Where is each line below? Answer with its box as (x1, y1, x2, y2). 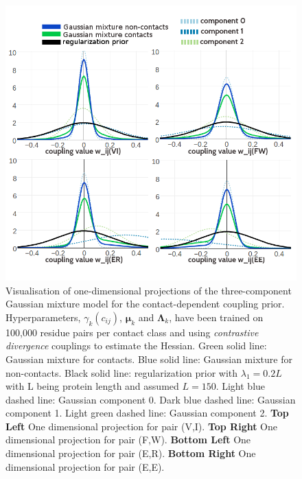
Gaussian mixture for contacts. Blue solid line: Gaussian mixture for (5, 351, 292, 366)
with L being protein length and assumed (5, 379, 179, 393)
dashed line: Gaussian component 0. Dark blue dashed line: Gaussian (5, 392, 296, 406)
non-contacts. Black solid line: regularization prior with (5, 365, 238, 379)
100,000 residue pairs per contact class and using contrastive (5, 325, 259, 339)
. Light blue (216, 379, 266, 393)
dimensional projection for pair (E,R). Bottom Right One (5, 446, 256, 460)
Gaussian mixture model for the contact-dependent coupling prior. (5, 296, 285, 311)
